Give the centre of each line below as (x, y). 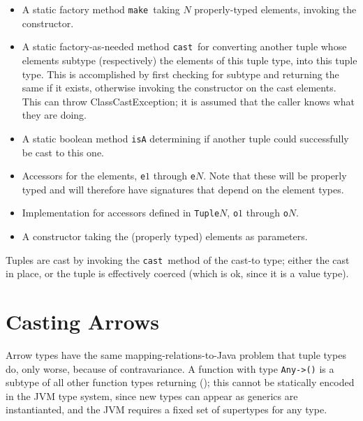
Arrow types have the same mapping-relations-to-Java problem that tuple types (176, 355)
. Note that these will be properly (275, 176)
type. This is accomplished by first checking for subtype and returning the (180, 74)
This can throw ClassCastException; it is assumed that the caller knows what (188, 101)
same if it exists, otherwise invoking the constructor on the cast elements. (179, 88)
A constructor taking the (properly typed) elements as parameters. (165, 236)
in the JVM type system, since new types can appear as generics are (152, 396)
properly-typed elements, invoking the (275, 9)
